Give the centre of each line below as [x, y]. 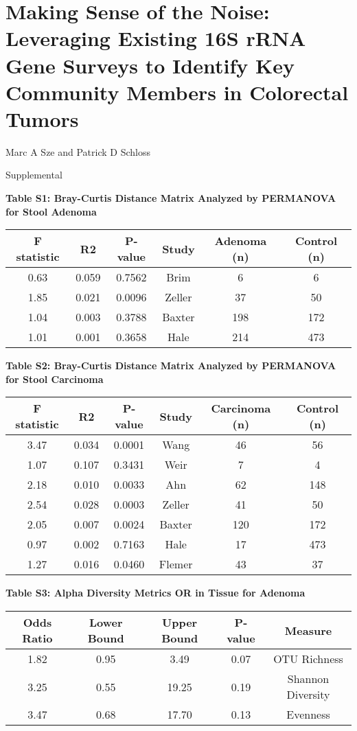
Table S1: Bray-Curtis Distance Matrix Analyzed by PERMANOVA [171, 198]
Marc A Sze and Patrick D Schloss [78, 151]
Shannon [308, 679]
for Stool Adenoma [51, 211]
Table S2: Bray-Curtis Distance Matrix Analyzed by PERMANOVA [171, 365]
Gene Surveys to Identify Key [150, 65]
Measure [308, 630]
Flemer [176, 564]
